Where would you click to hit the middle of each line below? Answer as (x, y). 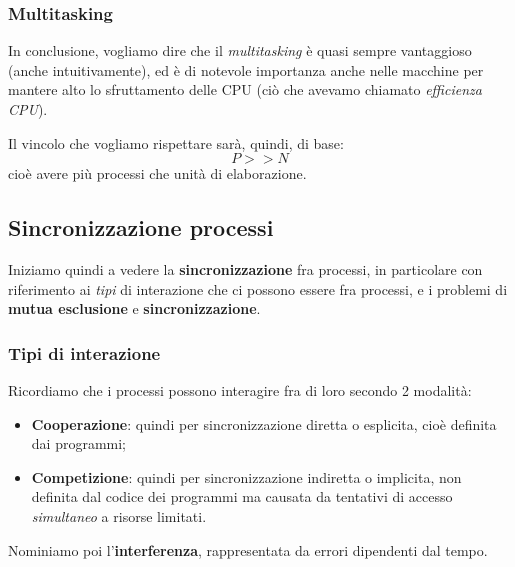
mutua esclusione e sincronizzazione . (134, 308)
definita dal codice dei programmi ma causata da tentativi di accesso (242, 496)
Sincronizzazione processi (141, 227)
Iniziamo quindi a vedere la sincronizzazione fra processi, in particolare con (245, 268)
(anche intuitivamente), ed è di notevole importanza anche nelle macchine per (246, 69)
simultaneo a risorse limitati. (119, 515)
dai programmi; (79, 443)
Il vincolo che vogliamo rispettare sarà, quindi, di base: (176, 142)
